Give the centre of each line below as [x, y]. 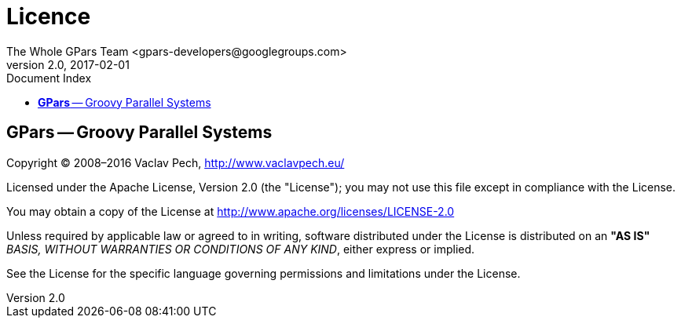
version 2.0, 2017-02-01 [68, 64]
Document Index [49, 78]
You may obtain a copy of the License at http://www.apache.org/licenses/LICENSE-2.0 [231, 211]
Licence [49, 16]
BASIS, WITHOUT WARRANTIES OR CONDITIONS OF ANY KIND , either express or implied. [241, 249]
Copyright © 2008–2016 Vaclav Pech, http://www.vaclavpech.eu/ [176, 162]
